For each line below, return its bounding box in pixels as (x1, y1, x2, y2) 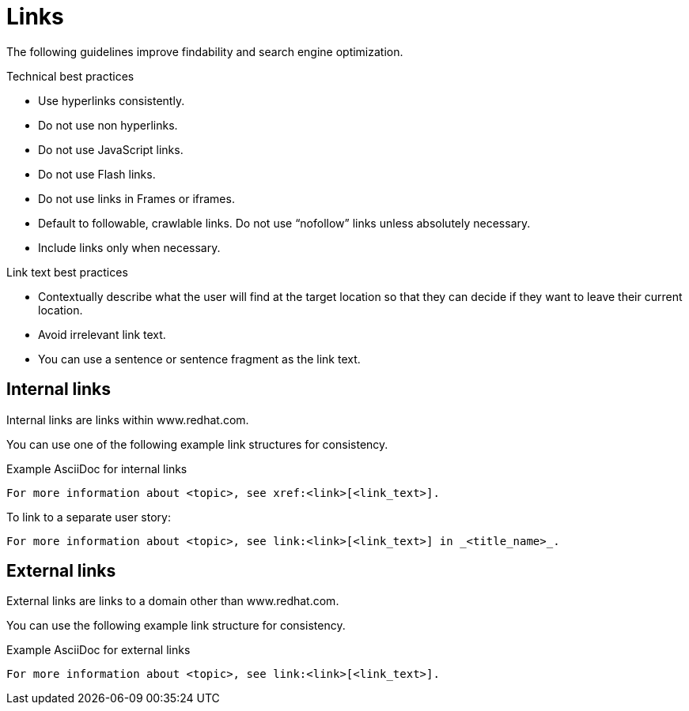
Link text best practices (6, 265, 128, 279)
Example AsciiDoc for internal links (6, 461, 187, 476)
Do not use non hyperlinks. (38, 118, 178, 132)
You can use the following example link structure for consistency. (6, 619, 346, 633)
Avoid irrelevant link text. (38, 327, 166, 341)
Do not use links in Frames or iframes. (38, 191, 235, 205)
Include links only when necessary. (38, 240, 221, 254)
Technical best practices (6, 69, 134, 83)
